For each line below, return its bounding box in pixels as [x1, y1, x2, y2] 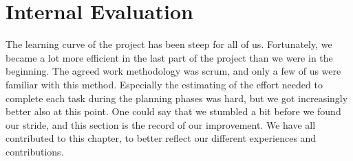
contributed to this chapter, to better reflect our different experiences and [6, 131, 317, 145]
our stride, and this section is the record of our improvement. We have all [6, 117, 316, 132]
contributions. [6, 144, 64, 158]
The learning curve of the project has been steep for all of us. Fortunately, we [6, 37, 332, 51]
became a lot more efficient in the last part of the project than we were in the [6, 50, 333, 64]
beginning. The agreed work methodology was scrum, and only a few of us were [6, 64, 341, 78]
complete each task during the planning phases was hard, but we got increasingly [6, 90, 348, 105]
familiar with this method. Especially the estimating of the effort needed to [6, 77, 323, 91]
